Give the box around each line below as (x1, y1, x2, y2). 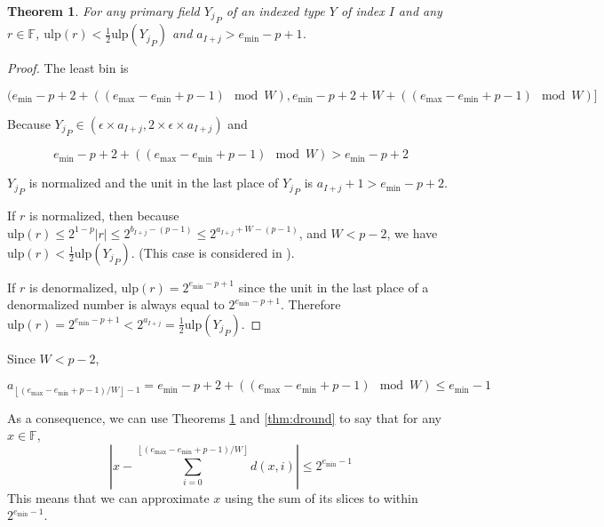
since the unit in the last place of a (238, 277, 429, 296)
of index (340, 2, 385, 20)
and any (398, 2, 442, 20)
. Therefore (281, 295, 341, 314)
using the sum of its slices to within (225, 488, 418, 507)
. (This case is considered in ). (131, 243, 295, 261)
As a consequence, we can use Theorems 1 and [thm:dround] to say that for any (7, 408, 441, 427)
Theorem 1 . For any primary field (7, 2, 200, 20)
